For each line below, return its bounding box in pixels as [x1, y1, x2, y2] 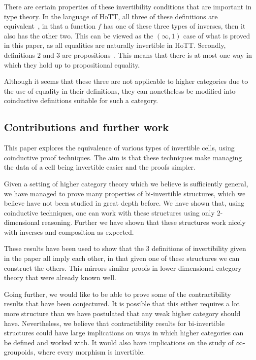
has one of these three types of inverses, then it [103, 21, 246, 31]
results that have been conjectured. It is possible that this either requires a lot [4, 298, 240, 309]
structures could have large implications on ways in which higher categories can [4, 327, 244, 338]
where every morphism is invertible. [37, 347, 145, 357]
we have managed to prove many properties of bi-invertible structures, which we [4, 188, 246, 198]
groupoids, [4, 347, 35, 357]
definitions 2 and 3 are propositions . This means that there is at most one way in [4, 49, 252, 60]
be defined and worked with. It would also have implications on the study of [4, 337, 234, 347]
